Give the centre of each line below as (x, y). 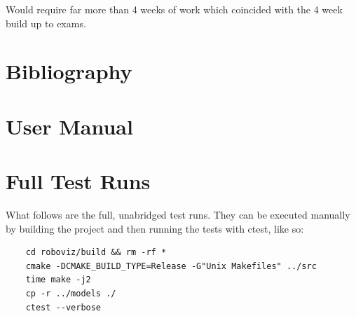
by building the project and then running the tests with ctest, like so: (155, 228)
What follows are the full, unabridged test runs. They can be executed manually (178, 215)
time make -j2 (58, 280)
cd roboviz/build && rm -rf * (96, 253)
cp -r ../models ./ (71, 294)
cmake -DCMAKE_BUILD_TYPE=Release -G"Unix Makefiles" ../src (171, 266)
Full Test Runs (78, 181)
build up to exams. (46, 23)
